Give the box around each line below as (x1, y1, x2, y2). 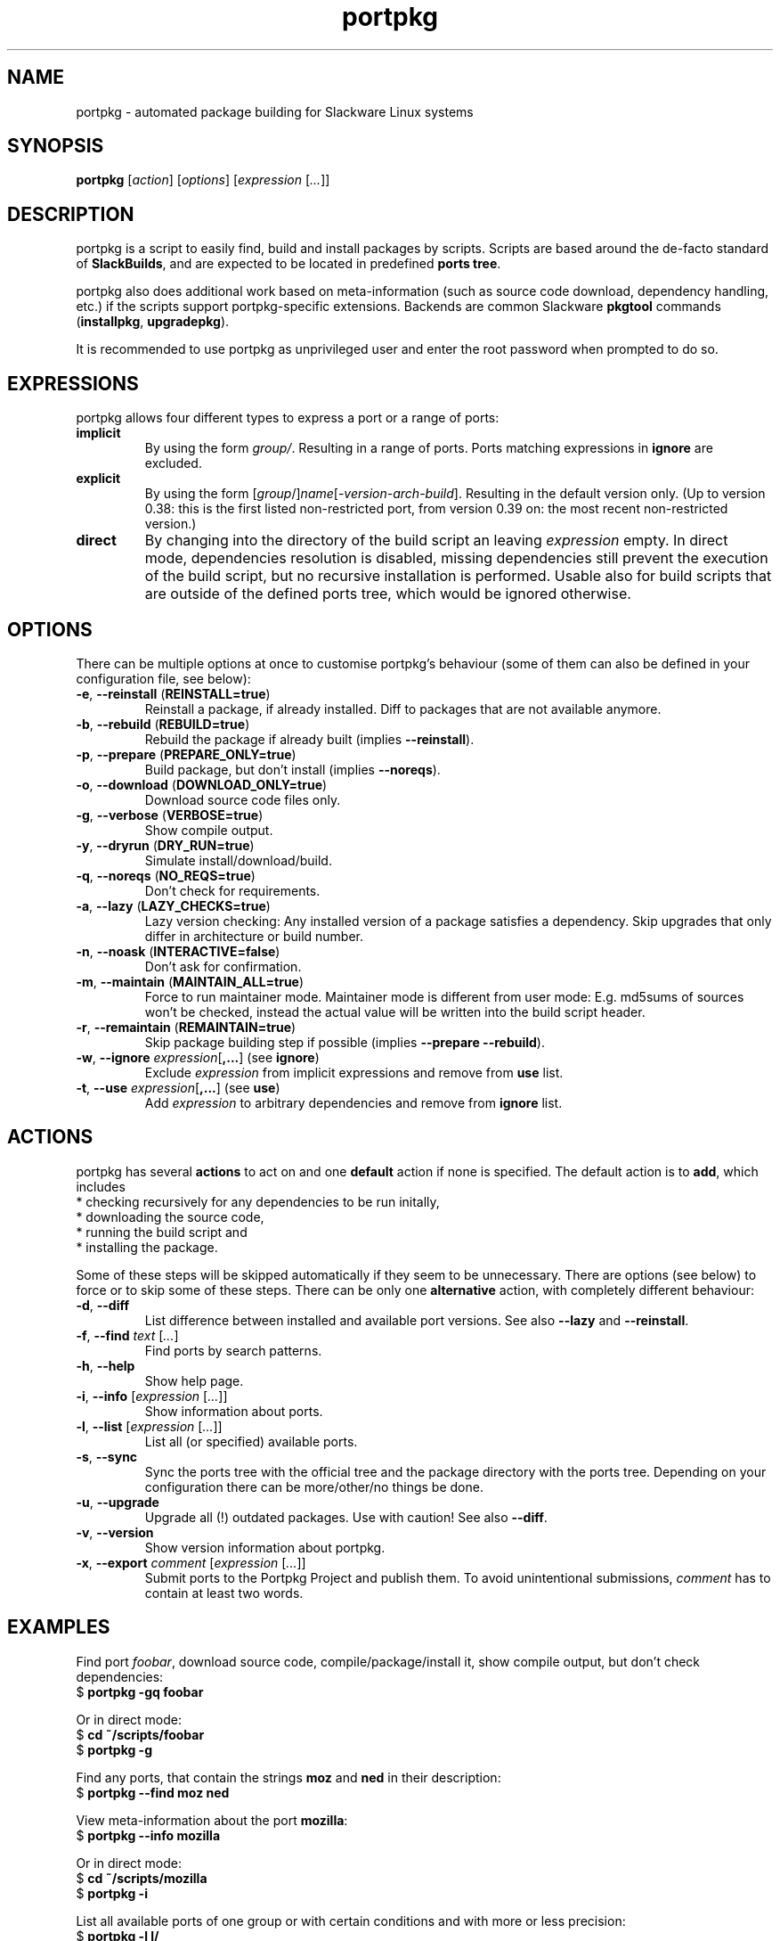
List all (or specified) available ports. (144, 1433, 358, 1449)
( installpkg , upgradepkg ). (76, 314, 230, 330)
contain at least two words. (144, 1585, 304, 1601)
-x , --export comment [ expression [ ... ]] (76, 1554, 306, 1570)
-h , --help (76, 1357, 135, 1373)
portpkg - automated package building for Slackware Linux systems (76, 103, 474, 119)
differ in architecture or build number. (144, 928, 364, 944)
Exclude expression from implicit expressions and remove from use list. (144, 1064, 564, 1080)
